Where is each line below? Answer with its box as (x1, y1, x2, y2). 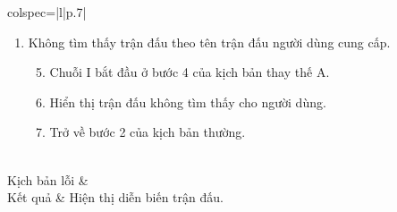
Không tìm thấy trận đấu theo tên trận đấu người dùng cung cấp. (28, 32, 391, 51)
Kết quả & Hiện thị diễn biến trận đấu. (7, 188, 224, 207)
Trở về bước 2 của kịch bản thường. (49, 123, 246, 141)
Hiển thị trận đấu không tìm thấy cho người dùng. (49, 92, 326, 111)
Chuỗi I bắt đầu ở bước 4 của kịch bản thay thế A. (49, 63, 330, 81)
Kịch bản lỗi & (7, 170, 89, 189)
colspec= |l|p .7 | (7, 3, 87, 21)
